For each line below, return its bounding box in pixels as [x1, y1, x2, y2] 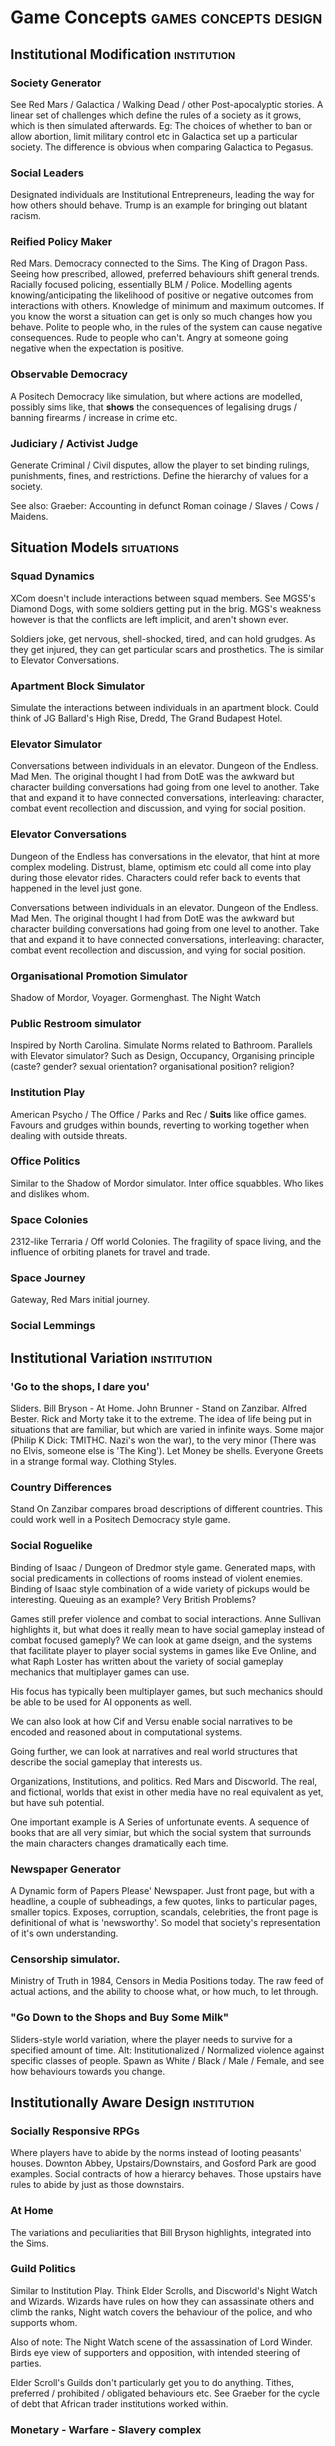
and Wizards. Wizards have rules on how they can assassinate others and [10, 2295, 315, 2307]
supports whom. [10, 2316, 78, 2328]
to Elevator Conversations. [10, 654, 120, 666]
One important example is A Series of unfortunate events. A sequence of [10, 1816, 310, 1828]
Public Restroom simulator [10, 1016, 142, 1030]
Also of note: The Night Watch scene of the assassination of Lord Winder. [10, 2336, 313, 2348]
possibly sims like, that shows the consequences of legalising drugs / [10, 401, 298, 413]
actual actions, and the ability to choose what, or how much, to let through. [10, 1986, 319, 1998]
